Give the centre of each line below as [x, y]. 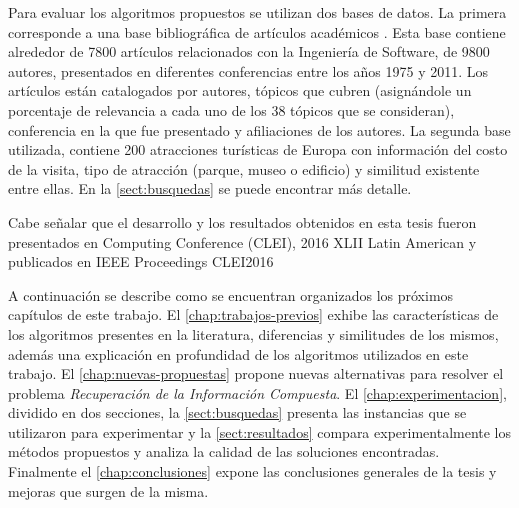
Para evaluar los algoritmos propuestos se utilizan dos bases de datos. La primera [257, 12]
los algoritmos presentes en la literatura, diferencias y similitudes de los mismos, [253, 333]
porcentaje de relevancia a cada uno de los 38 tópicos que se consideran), [231, 109]
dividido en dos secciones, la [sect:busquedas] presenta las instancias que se [237, 412]
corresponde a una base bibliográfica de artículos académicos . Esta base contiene [257, 31]
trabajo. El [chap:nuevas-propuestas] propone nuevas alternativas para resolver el [256, 373]
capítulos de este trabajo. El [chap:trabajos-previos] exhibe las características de [253, 314]
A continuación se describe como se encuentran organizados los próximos [231, 294]
